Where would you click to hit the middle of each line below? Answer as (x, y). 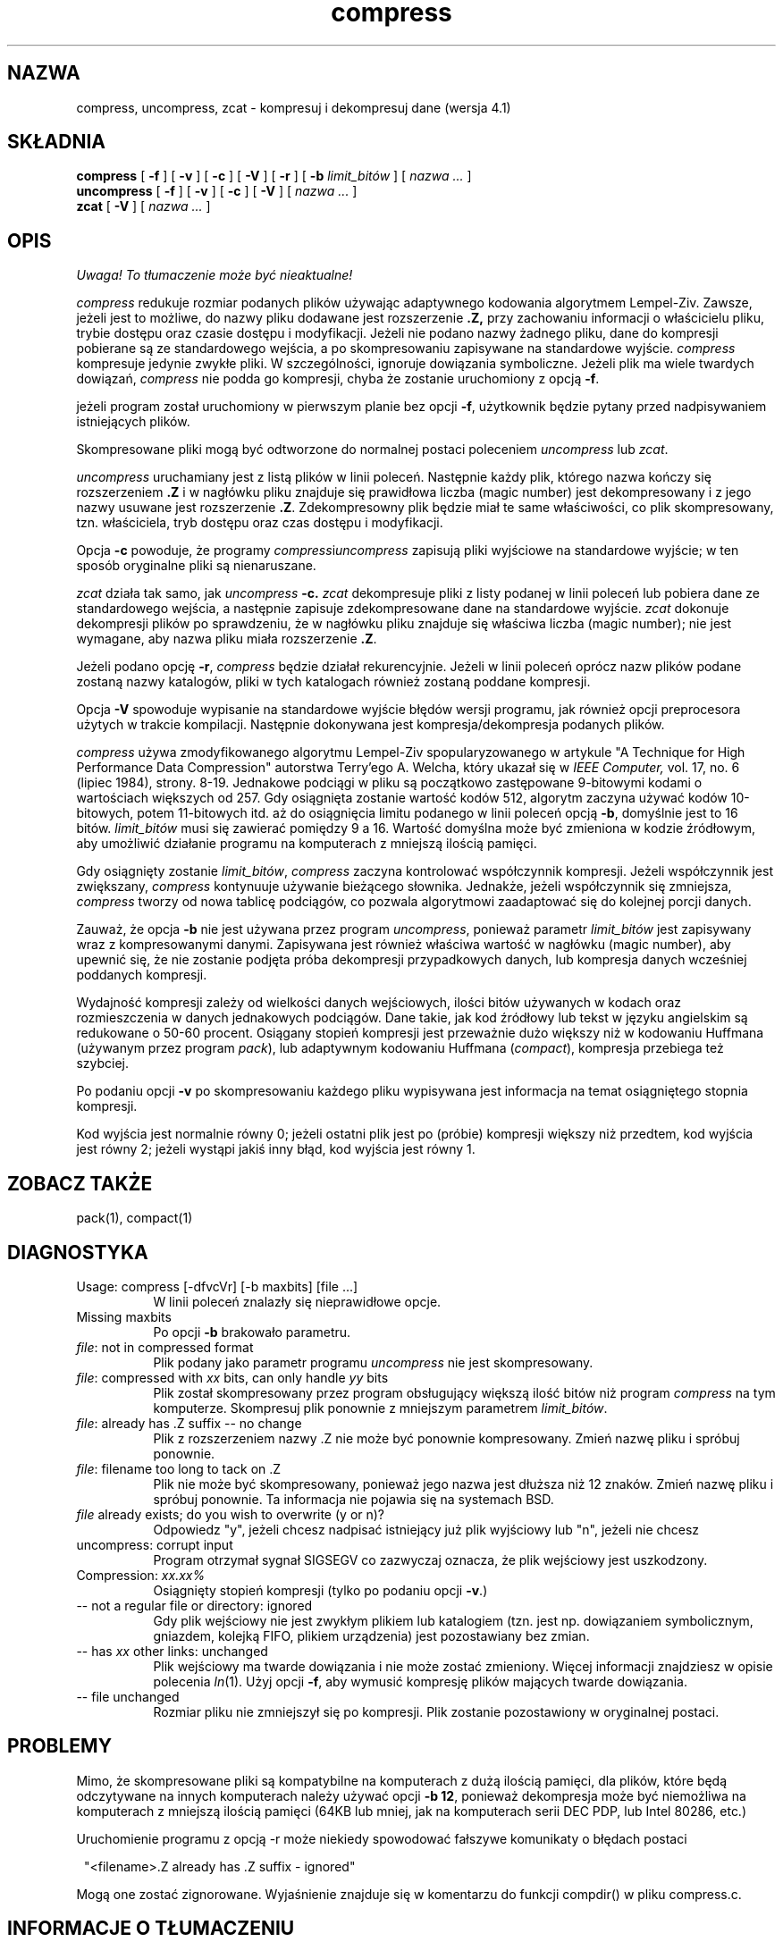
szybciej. (102, 1063)
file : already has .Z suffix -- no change (189, 1423)
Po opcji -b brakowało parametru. (252, 1332)
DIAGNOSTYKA (78, 1252)
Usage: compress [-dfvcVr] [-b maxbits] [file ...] (217, 1286)
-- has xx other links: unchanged (172, 1651)
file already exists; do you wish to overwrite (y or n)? (231, 1514)
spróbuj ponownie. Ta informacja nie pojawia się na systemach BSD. (354, 1499)
